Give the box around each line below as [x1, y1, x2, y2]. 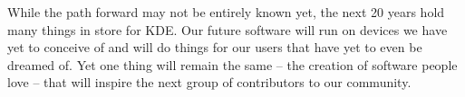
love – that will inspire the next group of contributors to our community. [7, 73, 412, 92]
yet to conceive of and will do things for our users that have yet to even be [7, 38, 422, 57]
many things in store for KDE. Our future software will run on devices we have [7, 20, 448, 39]
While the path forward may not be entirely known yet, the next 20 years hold [7, 3, 445, 21]
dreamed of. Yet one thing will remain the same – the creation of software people [7, 55, 458, 74]
